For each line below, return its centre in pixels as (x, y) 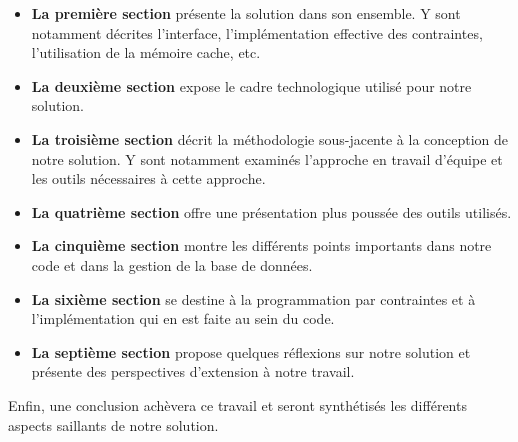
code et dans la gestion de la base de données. (172, 264)
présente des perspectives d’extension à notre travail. (193, 371)
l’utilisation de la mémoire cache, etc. (146, 52)
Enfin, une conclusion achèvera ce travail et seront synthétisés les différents (237, 404)
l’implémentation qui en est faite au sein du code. (183, 318)
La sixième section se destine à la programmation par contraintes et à (253, 298)
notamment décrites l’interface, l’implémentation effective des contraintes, (257, 32)
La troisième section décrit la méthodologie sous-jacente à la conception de (270, 138)
